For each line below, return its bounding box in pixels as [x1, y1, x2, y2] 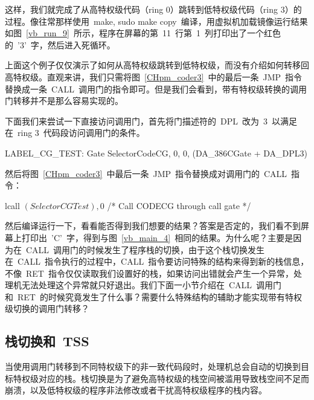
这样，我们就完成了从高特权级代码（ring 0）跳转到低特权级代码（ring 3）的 [5, 3, 302, 15]
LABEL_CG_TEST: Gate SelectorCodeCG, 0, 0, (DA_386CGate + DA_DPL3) [5, 146, 307, 159]
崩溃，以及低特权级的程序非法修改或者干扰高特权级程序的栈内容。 [5, 384, 267, 396]
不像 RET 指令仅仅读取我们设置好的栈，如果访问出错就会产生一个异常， [5, 266, 293, 279]
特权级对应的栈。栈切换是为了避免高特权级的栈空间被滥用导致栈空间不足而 [13, 372, 309, 384]
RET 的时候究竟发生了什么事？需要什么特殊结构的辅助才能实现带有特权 [17, 290, 302, 303]
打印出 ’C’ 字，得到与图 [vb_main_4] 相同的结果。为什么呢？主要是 [21, 231, 293, 244]
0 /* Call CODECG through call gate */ [100, 199, 251, 211]
